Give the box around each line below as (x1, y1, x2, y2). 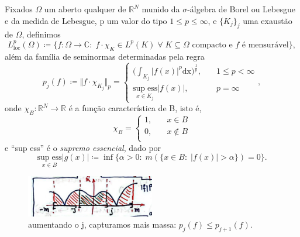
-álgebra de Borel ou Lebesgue (187, 3, 295, 15)
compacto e (192, 40, 233, 49)
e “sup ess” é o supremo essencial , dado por (5, 141, 161, 153)
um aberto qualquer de (44, 3, 126, 15)
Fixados (5, 3, 33, 15)
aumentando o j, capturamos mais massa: (28, 218, 177, 231)
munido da (142, 3, 180, 15)
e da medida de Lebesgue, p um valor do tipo (5, 14, 167, 26)
